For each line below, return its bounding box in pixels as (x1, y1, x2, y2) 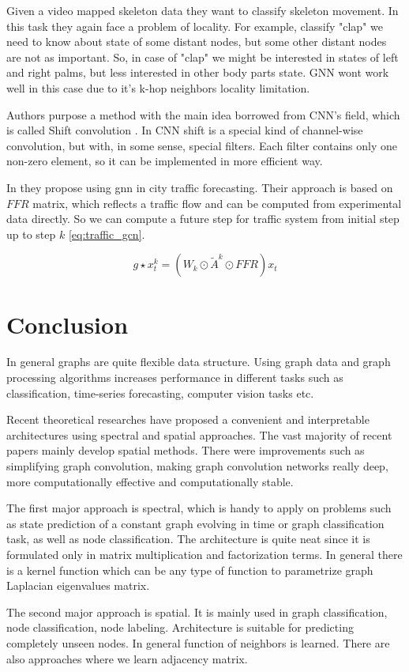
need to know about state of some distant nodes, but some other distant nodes (6, 33, 387, 50)
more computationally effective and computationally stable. (6, 473, 294, 489)
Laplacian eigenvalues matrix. (6, 577, 150, 594)
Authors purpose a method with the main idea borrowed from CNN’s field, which (6, 106, 400, 123)
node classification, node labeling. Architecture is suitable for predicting (6, 619, 354, 636)
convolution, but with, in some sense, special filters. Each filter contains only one (6, 137, 398, 153)
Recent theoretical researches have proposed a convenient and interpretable (6, 411, 370, 428)
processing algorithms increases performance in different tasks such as (6, 369, 343, 386)
